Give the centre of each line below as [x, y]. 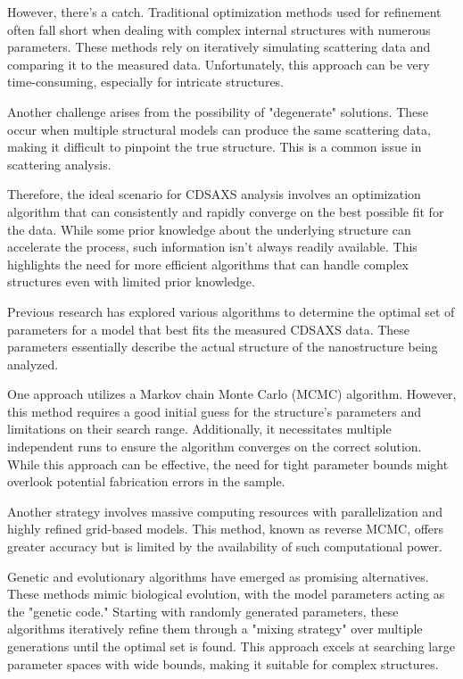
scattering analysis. [59, 164]
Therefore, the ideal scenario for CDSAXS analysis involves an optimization [214, 194]
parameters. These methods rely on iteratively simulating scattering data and [219, 47]
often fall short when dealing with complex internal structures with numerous [219, 29]
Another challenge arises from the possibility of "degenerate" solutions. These [218, 111]
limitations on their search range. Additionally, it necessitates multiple [199, 429]
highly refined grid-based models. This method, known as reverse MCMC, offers [226, 529]
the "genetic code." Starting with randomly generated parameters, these [203, 611]
